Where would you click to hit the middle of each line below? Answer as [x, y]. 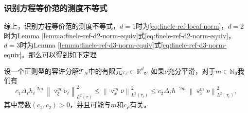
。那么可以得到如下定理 [59, 54]
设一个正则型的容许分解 [41, 71]
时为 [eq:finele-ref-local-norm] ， [182, 26]
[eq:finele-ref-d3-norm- [194, 45]
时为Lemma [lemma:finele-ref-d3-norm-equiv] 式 [90, 45]
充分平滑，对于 [191, 71]
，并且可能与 [90, 105]
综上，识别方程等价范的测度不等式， [62, 26]
